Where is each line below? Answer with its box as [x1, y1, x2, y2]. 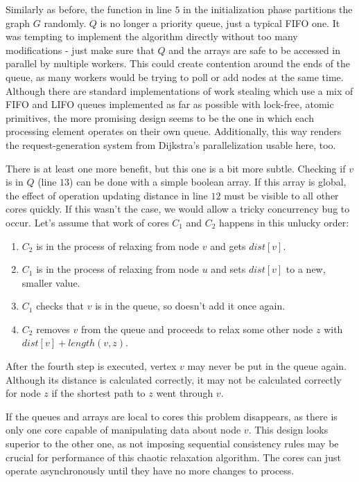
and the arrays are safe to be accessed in [168, 42, 341, 57]
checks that [36, 298, 85, 313]
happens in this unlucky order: [219, 215, 349, 229]
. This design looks [248, 422, 329, 437]
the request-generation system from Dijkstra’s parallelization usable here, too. [6, 137, 336, 152]
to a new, [286, 262, 326, 276]
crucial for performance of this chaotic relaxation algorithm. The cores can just [6, 449, 341, 464]
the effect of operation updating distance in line [6, 188, 208, 202]
